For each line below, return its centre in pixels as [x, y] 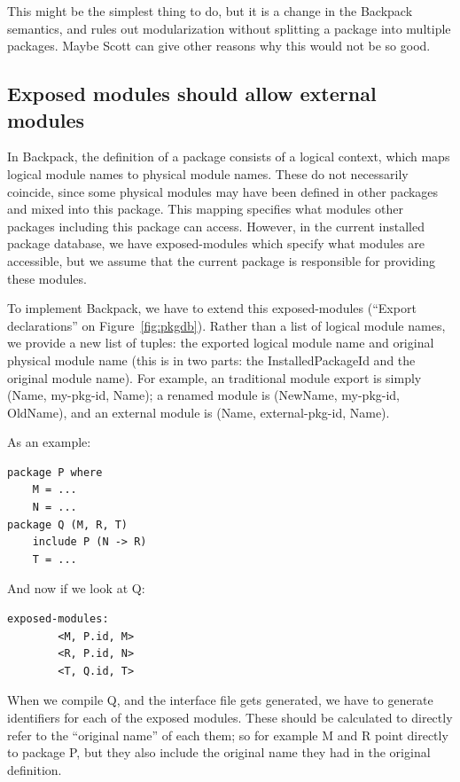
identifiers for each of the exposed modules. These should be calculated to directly [230, 717]
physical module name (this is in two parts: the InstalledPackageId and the [211, 360]
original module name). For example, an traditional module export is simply [214, 377]
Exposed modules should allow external [192, 94]
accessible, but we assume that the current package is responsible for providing [221, 260]
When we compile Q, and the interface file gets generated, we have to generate [220, 700]
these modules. [47, 278]
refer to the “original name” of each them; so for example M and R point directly [228, 735]
